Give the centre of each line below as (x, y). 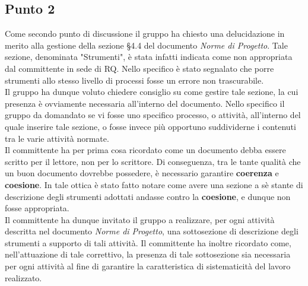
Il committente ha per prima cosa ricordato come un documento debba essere (145, 150)
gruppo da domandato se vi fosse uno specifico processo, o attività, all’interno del (153, 115)
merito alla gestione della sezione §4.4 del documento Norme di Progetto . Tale (146, 45)
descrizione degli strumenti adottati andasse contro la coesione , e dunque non (148, 196)
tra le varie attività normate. (57, 138)
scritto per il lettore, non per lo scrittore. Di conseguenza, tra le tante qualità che (153, 161)
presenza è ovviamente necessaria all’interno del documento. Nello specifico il (145, 103)
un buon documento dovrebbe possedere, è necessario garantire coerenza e (142, 173)
